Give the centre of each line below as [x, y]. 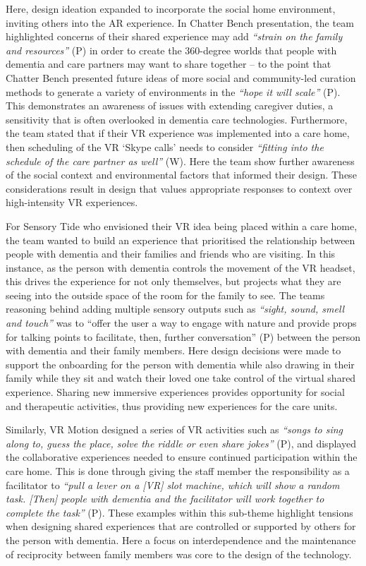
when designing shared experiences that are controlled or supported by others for [181, 526]
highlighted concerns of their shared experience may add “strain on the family [174, 36]
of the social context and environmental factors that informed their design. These [181, 175]
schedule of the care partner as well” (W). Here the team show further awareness [180, 161]
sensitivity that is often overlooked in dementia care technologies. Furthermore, [177, 119]
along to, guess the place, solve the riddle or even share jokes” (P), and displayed [181, 443]
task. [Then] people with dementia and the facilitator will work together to [165, 499]
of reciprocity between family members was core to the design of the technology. [179, 554]
